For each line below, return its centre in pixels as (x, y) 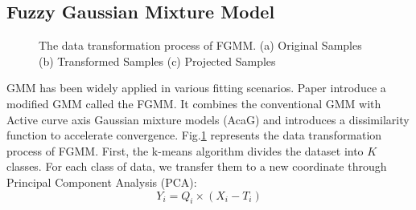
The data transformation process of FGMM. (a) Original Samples (200, 45)
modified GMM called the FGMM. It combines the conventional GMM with (194, 103)
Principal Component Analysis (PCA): (102, 182)
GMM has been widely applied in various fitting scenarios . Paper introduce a (196, 88)
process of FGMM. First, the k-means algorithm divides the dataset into (185, 150)
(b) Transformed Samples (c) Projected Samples (157, 61)
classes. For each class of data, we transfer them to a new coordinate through (197, 166)
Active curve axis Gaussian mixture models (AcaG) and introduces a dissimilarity (208, 119)
